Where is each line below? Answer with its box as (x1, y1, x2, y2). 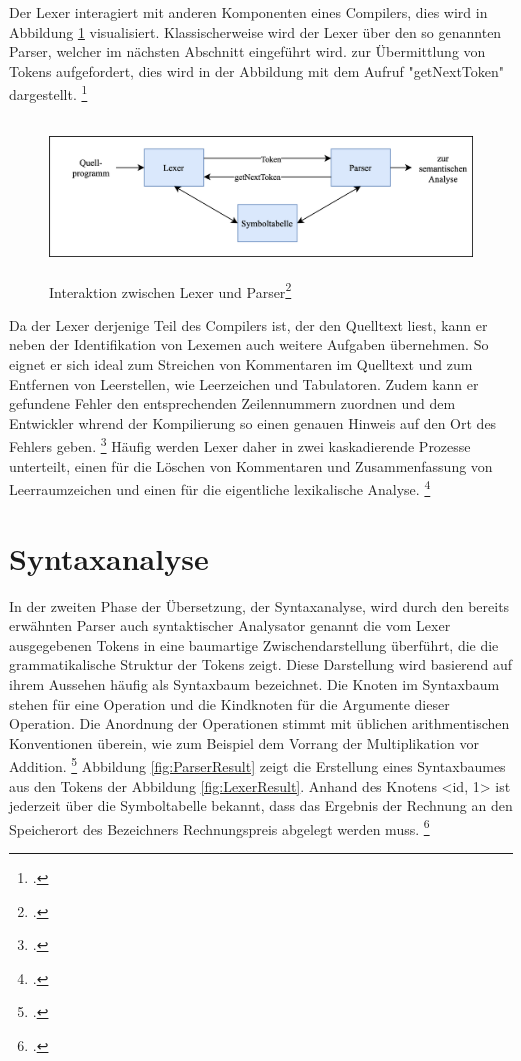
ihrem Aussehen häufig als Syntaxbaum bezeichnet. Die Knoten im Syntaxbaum (9, 673, 500, 694)
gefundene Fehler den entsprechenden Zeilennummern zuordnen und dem (9, 393, 456, 414)
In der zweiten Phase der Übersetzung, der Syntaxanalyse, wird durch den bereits (9, 595, 510, 616)
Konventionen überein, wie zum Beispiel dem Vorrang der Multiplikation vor (9, 732, 479, 753)
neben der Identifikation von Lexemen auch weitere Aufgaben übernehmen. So (9, 334, 489, 355)
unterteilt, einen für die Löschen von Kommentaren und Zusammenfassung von (9, 455, 493, 476)
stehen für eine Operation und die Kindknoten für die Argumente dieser (9, 693, 450, 714)
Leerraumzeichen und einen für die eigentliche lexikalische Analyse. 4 (9, 476, 431, 499)
